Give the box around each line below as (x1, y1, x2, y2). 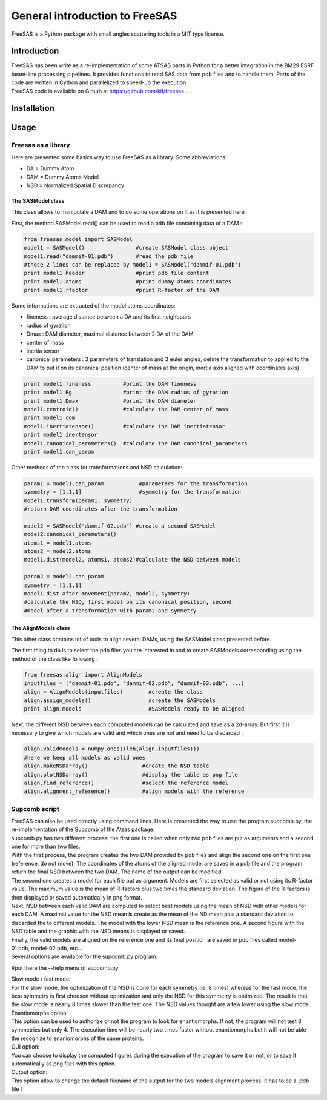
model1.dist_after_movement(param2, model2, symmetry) (24, 590, 190, 597)
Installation (11, 103, 54, 113)
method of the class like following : (11, 655, 98, 663)
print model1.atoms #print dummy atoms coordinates (24, 278, 232, 285)
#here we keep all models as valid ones (24, 754, 145, 761)
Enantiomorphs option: (11, 1009, 68, 1016)
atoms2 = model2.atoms (24, 548, 91, 554)
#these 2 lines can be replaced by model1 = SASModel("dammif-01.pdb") (24, 261, 242, 268)
